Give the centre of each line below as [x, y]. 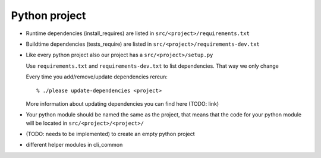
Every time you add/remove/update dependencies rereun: [97, 77]
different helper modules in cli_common [74, 145]
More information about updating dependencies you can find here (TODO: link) [122, 103]
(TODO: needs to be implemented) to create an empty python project [111, 134]
